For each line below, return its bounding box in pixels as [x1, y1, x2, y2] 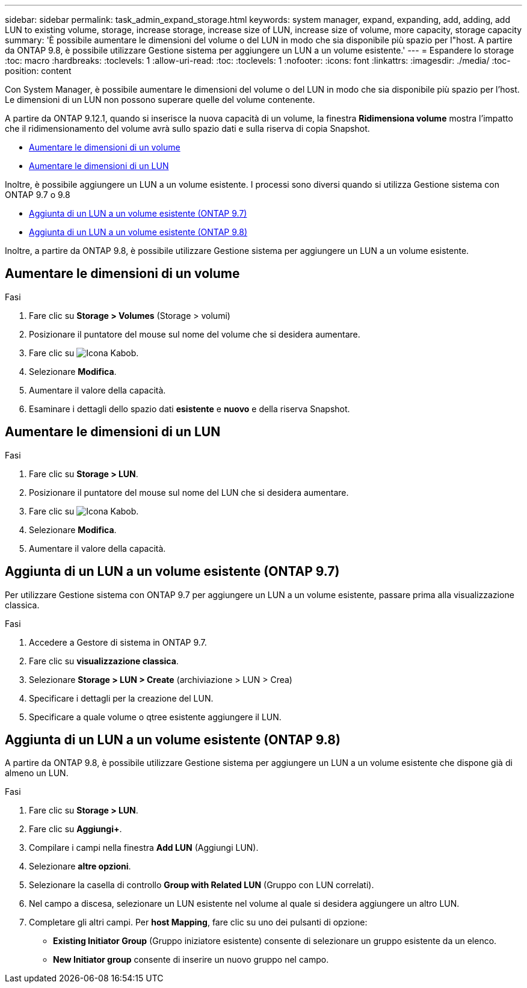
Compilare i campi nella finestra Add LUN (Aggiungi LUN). [29, 842, 259, 853]
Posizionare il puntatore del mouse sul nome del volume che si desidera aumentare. [29, 329, 360, 339]
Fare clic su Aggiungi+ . [29, 824, 122, 835]
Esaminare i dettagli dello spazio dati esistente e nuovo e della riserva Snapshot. [29, 403, 350, 414]
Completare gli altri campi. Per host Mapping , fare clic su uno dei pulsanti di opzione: [29, 917, 368, 928]
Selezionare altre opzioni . [29, 861, 131, 872]
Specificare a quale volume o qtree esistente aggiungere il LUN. [29, 711, 282, 722]
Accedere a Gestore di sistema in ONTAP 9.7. [29, 637, 207, 647]
